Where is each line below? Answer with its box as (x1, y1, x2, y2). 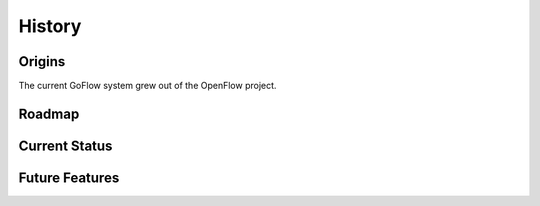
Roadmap (18, 105, 80, 122)
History (18, 15, 82, 37)
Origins (18, 53, 66, 70)
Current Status (18, 137, 113, 154)
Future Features (18, 169, 120, 186)
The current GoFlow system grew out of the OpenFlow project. (18, 80, 277, 92)
